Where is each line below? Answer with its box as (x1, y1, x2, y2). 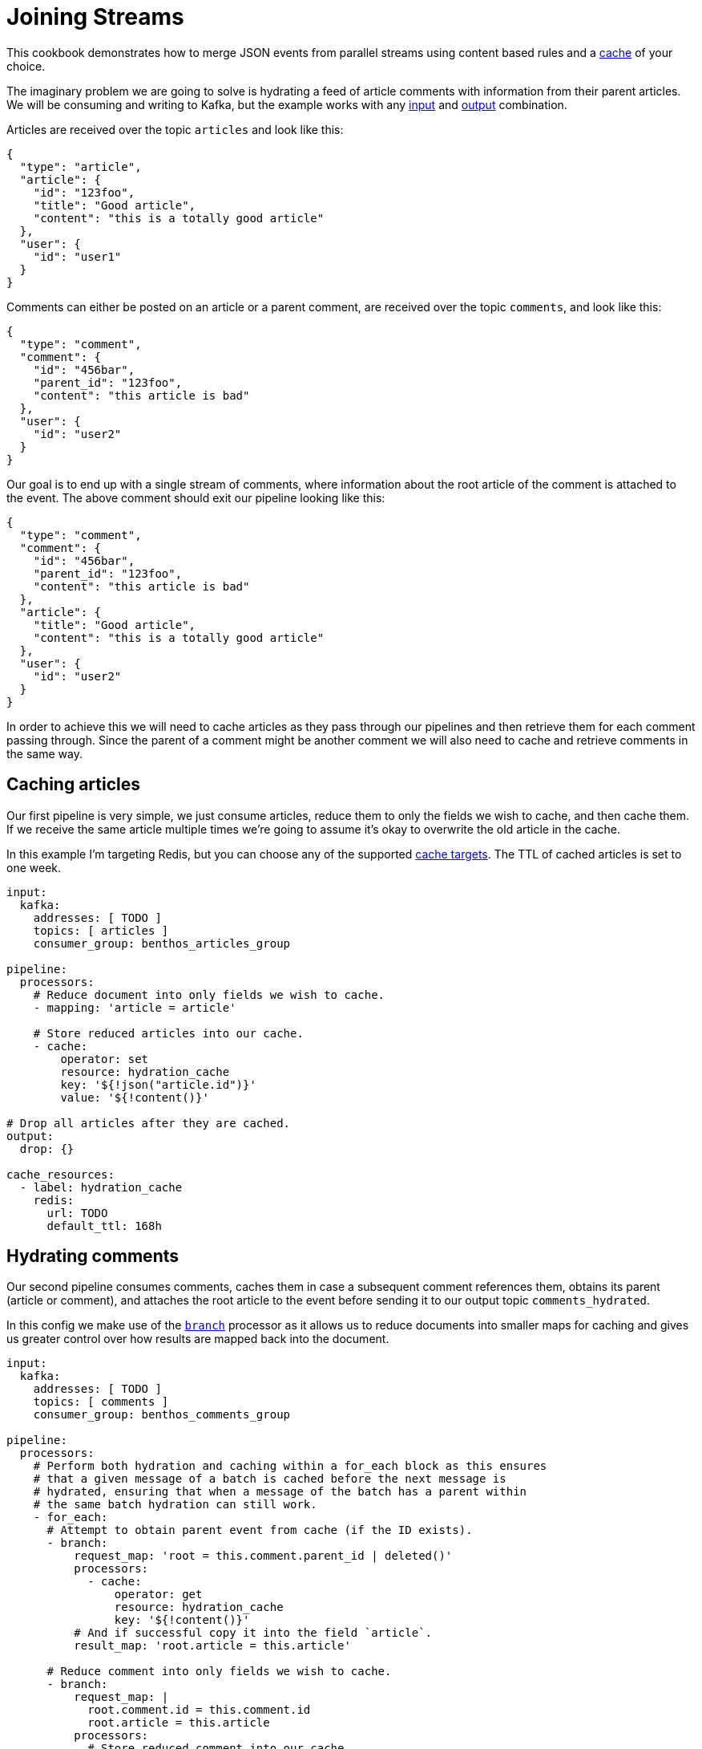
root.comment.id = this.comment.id (87, 1703, 311, 1717)
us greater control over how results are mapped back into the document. (6, 1332, 389, 1346)
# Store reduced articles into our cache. (33, 1026, 304, 1040)
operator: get (114, 1588, 203, 1601)
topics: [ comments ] (33, 1395, 169, 1409)
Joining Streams (6, 3, 184, 30)
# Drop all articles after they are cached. (6, 1116, 291, 1130)
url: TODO (46, 1206, 108, 1219)
